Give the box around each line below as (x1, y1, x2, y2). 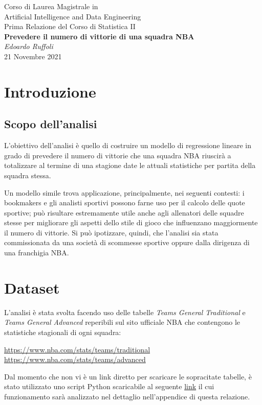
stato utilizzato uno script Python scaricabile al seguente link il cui (4, 381, 214, 392)
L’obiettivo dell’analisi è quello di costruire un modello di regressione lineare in (4, 140, 251, 151)
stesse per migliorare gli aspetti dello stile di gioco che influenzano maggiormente (4, 217, 258, 228)
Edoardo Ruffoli (4, 41, 53, 52)
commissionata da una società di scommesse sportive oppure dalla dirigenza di (4, 237, 250, 248)
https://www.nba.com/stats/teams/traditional (4, 344, 150, 354)
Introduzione (4, 81, 96, 102)
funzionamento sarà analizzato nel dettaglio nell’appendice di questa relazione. (4, 391, 250, 401)
